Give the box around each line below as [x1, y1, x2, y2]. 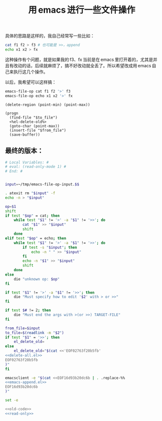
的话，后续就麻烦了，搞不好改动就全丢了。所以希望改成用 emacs [21, 62, 152, 68]
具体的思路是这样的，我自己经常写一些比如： [5, 33, 95, 39]
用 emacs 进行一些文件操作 [28, 4, 135, 16]
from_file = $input [5, 325, 40, 331]
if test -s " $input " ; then [22, 245, 77, 250]
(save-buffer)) [9, 132, 40, 137]
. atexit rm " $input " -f [5, 191, 55, 196]
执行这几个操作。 [13, 69, 48, 75]
